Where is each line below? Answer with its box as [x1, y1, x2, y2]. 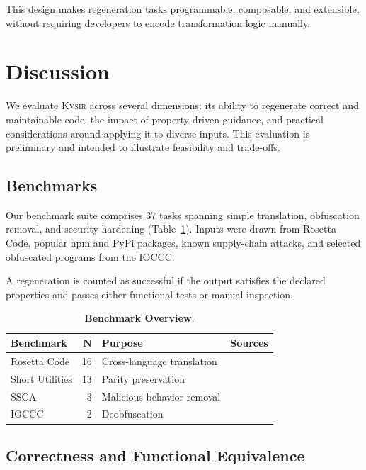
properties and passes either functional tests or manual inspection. [6, 286, 293, 301]
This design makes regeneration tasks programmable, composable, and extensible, [6, 1, 360, 16]
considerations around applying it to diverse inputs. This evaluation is [6, 125, 310, 140]
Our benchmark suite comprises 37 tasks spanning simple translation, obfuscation [6, 207, 360, 222]
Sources [230, 335, 268, 350]
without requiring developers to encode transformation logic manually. [6, 15, 311, 30]
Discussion [6, 57, 110, 86]
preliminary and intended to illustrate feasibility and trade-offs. [6, 140, 280, 155]
